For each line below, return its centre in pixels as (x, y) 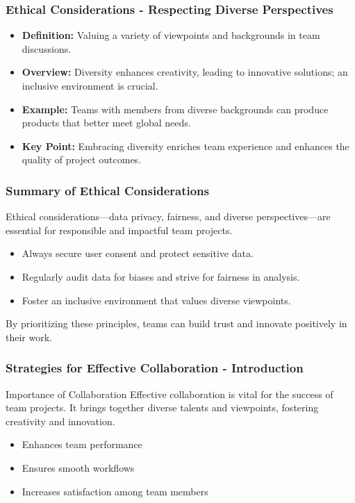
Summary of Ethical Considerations (107, 190)
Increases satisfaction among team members (115, 491)
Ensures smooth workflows (78, 467)
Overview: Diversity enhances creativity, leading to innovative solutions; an (185, 72)
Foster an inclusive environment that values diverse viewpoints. (156, 300)
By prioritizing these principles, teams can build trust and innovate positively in (176, 323)
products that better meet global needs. (106, 123)
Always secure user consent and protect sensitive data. (138, 253)
